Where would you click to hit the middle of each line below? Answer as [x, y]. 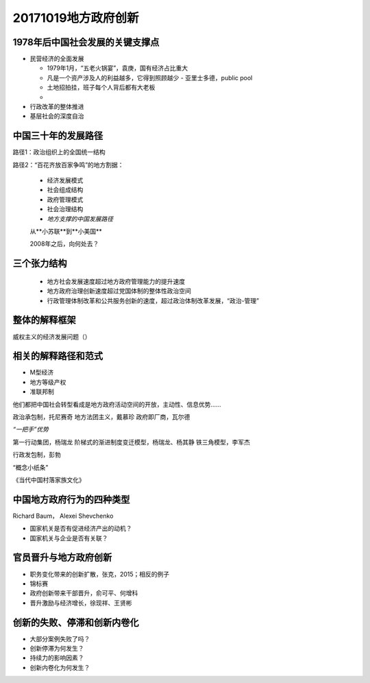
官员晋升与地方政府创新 [62, 558]
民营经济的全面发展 [57, 59]
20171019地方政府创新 [76, 18]
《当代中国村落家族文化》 [49, 479]
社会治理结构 [65, 209]
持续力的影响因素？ [57, 658]
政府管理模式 [65, 200]
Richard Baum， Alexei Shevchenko [63, 516]
